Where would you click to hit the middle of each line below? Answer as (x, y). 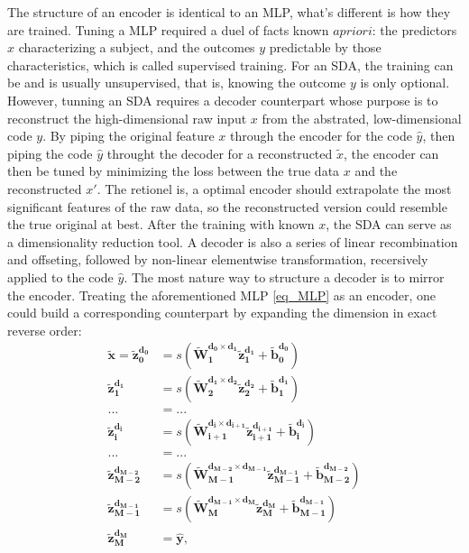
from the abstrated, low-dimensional (362, 118)
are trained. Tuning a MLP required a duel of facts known (168, 29)
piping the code (50, 153)
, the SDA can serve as (389, 224)
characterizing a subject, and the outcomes (137, 47)
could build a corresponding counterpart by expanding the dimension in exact (222, 313)
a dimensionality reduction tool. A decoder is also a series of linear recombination (233, 241)
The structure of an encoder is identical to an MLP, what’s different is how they (229, 12)
